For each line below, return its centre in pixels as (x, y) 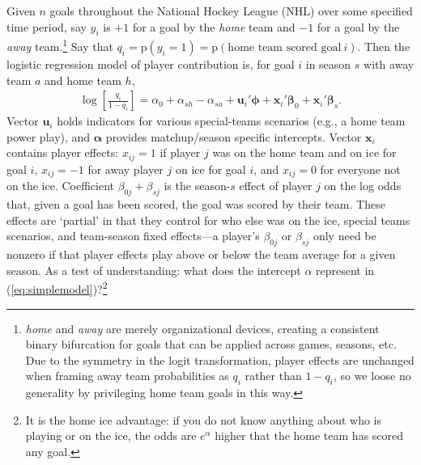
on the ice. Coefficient (60, 186)
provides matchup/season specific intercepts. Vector (234, 136)
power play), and (49, 136)
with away (389, 64)
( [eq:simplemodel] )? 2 (57, 287)
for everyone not (360, 169)
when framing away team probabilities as (127, 376)
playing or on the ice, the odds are (111, 435)
